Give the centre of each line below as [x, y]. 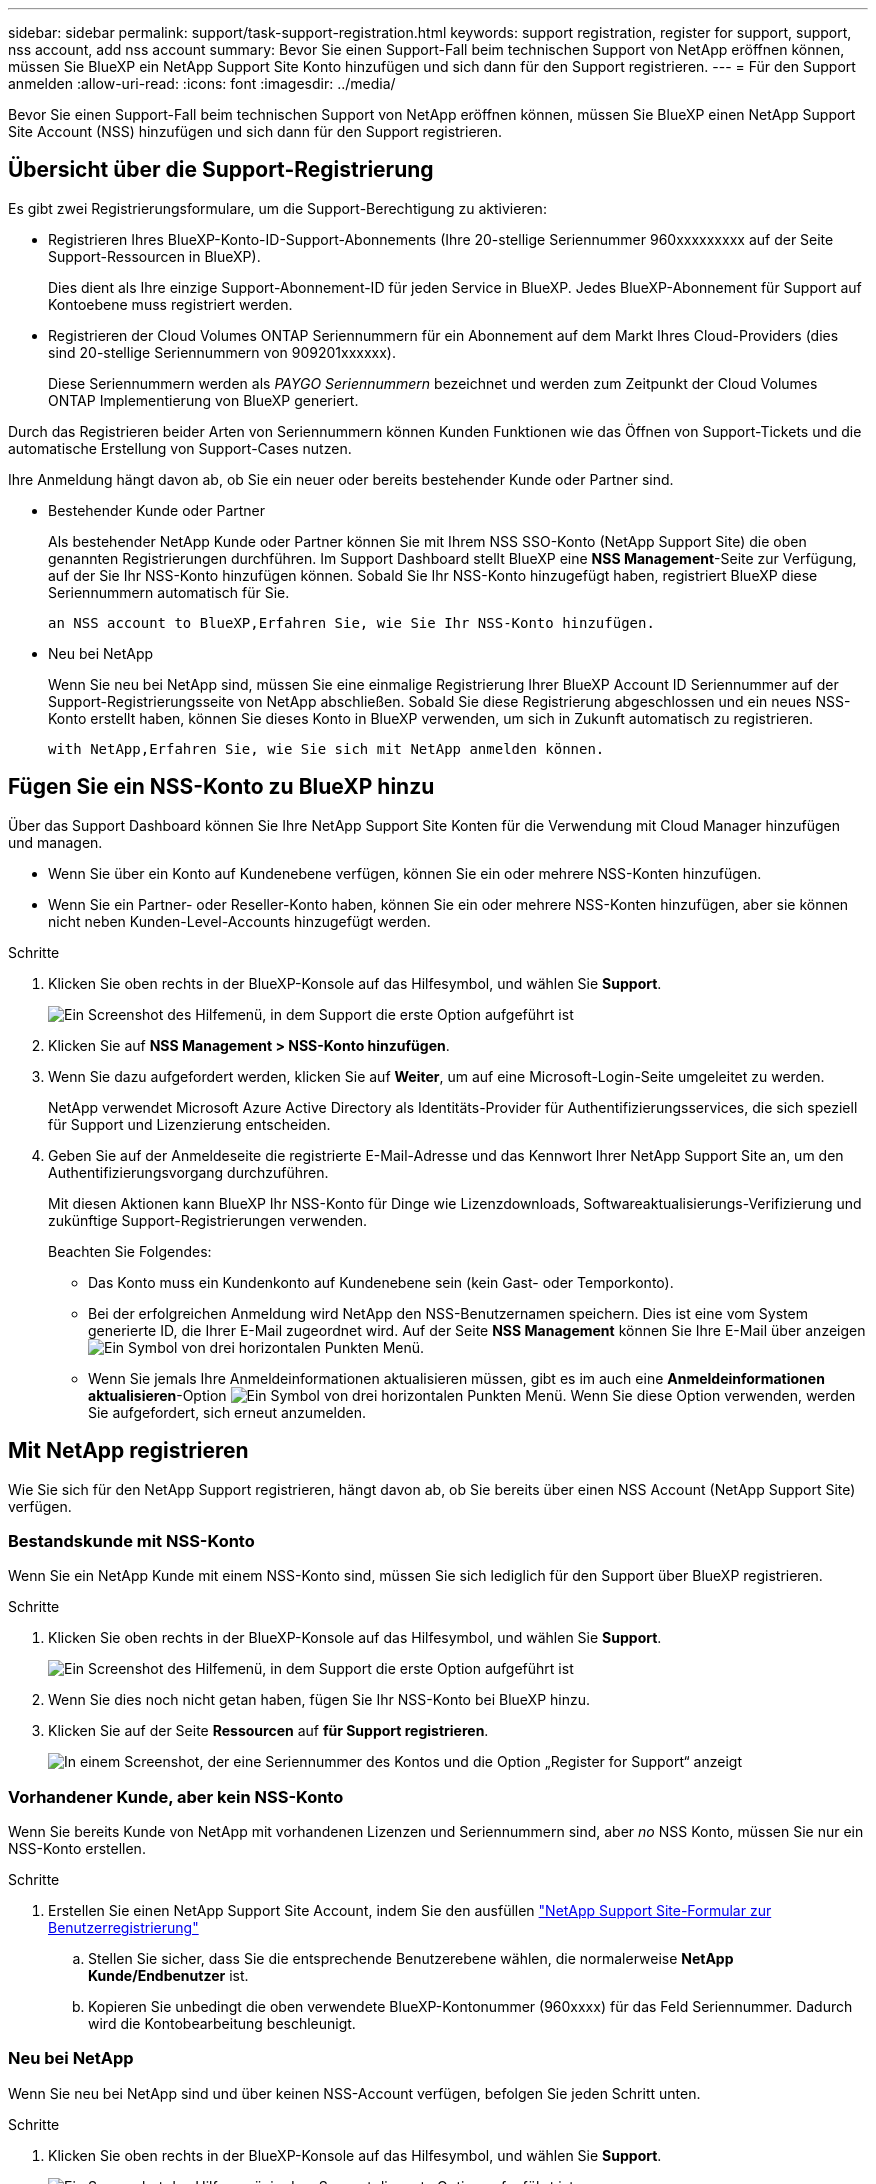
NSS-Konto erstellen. [77, 1849]
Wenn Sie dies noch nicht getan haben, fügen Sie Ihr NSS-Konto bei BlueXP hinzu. [319, 1700]
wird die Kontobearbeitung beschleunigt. [222, 2024]
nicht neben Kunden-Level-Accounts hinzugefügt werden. [239, 921]
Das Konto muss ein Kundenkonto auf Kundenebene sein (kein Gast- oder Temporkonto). [381, 1282]
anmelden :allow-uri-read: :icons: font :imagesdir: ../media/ [202, 83]
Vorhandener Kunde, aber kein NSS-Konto [176, 1796]
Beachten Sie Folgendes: [130, 1251]
